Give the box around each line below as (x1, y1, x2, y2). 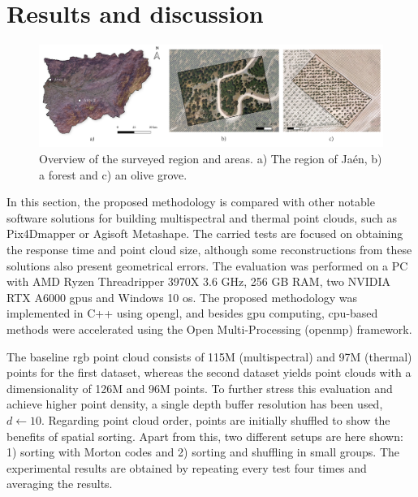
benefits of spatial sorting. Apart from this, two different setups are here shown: (6, 427, 403, 444)
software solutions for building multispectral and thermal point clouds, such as (6, 209, 398, 226)
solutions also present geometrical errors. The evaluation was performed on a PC (6, 257, 408, 274)
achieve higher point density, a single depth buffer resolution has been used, (6, 395, 383, 413)
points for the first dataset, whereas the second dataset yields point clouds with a (6, 364, 412, 381)
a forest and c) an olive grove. (39, 166, 187, 183)
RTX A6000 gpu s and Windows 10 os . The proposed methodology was (6, 288, 357, 305)
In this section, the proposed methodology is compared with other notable (6, 193, 375, 210)
